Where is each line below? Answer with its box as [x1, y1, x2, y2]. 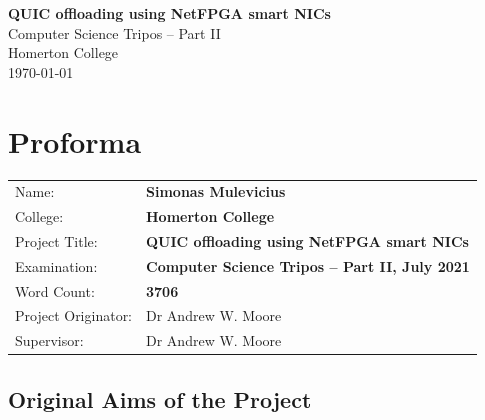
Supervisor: [15, 330, 84, 351]
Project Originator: [15, 305, 133, 326]
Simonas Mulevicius [146, 181, 286, 202]
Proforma [8, 120, 142, 161]
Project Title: [15, 230, 98, 251]
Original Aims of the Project [8, 383, 312, 414]
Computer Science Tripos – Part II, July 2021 [146, 255, 470, 276]
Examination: [15, 255, 98, 276]
